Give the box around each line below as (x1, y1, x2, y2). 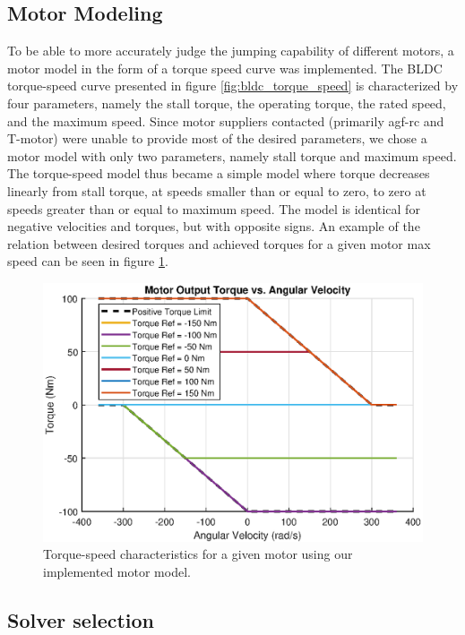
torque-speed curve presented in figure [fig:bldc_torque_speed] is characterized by (7, 76, 459, 95)
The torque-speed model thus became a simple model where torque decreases (7, 164, 430, 183)
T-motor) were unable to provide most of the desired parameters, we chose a (7, 129, 427, 148)
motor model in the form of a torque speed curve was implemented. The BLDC (7, 58, 443, 77)
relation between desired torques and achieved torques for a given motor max (7, 234, 431, 253)
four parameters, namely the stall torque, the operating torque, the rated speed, (7, 93, 446, 112)
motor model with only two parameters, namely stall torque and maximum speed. (7, 146, 457, 165)
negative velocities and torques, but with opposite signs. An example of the (7, 217, 420, 236)
